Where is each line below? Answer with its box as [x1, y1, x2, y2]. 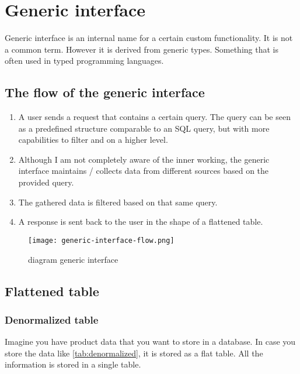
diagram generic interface [28, 253, 118, 265]
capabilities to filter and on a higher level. [18, 133, 168, 146]
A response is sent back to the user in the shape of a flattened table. [18, 215, 263, 228]
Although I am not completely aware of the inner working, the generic [18, 153, 270, 165]
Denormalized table [5, 312, 99, 327]
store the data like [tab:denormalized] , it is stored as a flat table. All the [5, 346, 263, 359]
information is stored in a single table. [5, 358, 141, 370]
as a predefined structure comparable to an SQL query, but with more [18, 122, 270, 134]
